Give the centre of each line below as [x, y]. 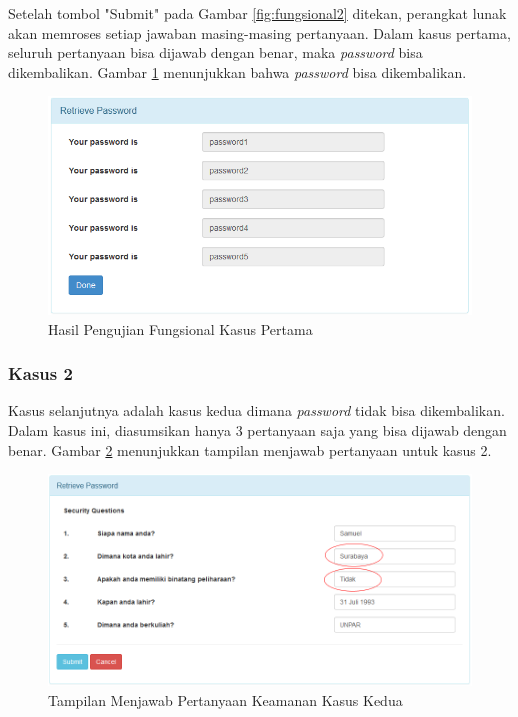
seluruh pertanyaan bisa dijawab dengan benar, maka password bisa [215, 52]
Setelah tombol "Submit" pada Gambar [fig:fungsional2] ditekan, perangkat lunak [257, 13]
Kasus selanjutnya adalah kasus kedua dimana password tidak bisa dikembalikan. [256, 410]
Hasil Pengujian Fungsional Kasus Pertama [180, 328]
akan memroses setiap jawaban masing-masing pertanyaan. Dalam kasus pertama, [259, 32]
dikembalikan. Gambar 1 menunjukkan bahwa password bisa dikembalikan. [237, 71]
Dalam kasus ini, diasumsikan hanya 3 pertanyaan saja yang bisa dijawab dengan [257, 429]
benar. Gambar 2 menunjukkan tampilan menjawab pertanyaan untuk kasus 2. [250, 449]
